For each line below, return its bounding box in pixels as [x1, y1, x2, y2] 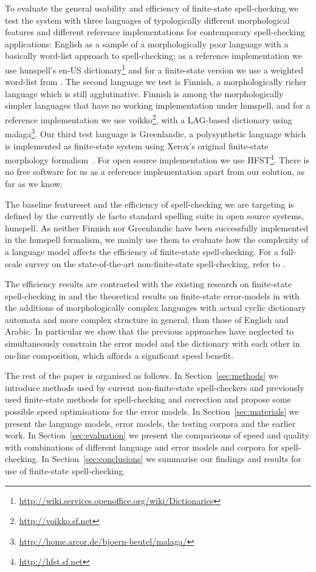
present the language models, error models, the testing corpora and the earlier [5, 417, 296, 429]
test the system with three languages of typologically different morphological [5, 13, 290, 26]
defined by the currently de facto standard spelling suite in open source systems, [5, 209, 304, 222]
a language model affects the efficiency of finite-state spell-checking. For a [5, 245, 278, 257]
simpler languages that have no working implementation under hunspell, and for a [5, 99, 311, 112]
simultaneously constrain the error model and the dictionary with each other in [5, 337, 300, 350]
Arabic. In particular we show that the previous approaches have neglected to [5, 325, 294, 338]
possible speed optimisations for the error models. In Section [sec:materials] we [5, 405, 299, 418]
